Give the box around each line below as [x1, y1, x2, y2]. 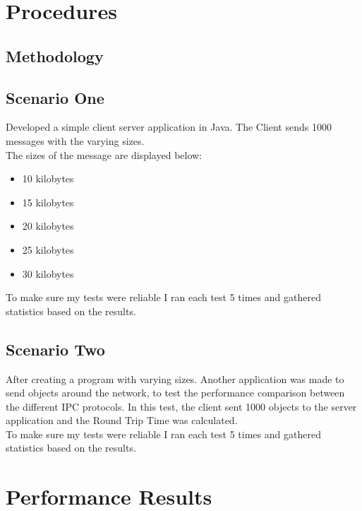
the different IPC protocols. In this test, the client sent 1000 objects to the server [6, 399, 357, 413]
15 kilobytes [22, 194, 74, 209]
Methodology [6, 45, 104, 66]
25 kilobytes [22, 242, 74, 257]
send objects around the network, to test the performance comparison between [6, 385, 345, 400]
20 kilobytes [22, 218, 74, 233]
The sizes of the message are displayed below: [6, 147, 203, 162]
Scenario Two [6, 338, 105, 360]
